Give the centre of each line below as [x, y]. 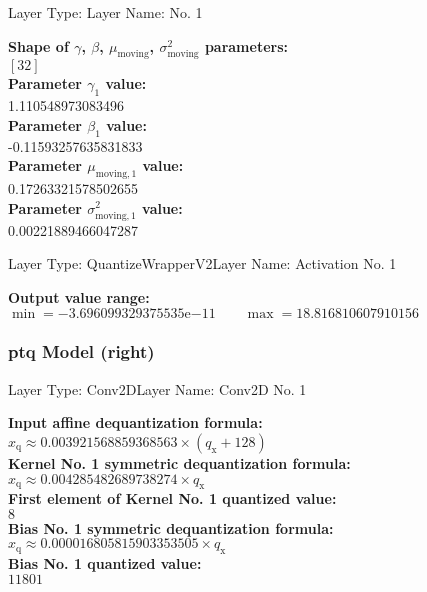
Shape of [38, 45]
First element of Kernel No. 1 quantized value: [172, 498]
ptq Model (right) [81, 351]
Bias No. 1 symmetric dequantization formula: [171, 527]
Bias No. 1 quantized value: [105, 563]
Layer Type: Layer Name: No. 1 [105, 12]
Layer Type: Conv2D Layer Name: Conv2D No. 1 [157, 388]
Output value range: [79, 296]
